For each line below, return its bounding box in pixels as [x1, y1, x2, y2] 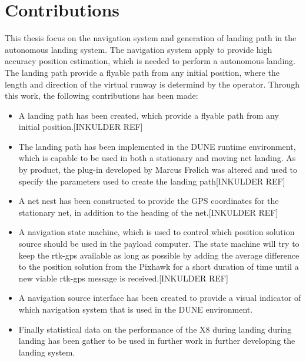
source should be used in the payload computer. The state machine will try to [18, 237, 300, 250]
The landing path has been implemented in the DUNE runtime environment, [18, 140, 296, 152]
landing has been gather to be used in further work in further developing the [18, 334, 295, 347]
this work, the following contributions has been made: [5, 89, 198, 102]
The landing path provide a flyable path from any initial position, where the [5, 66, 280, 78]
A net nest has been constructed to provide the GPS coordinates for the [18, 195, 279, 207]
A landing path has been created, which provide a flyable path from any [18, 109, 279, 121]
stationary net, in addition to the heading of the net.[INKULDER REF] [18, 206, 278, 218]
